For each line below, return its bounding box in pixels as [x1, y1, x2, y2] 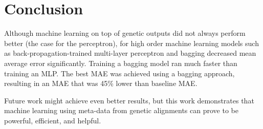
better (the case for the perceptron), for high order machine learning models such [4, 37, 259, 48]
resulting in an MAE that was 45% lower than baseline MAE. [4, 78, 198, 89]
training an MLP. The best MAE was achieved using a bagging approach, [4, 68, 235, 78]
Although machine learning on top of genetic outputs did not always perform [4, 28, 246, 38]
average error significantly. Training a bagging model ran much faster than [4, 57, 237, 68]
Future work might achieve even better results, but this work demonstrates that [4, 95, 254, 105]
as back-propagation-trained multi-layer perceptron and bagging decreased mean [4, 48, 256, 58]
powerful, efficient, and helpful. [4, 115, 101, 125]
